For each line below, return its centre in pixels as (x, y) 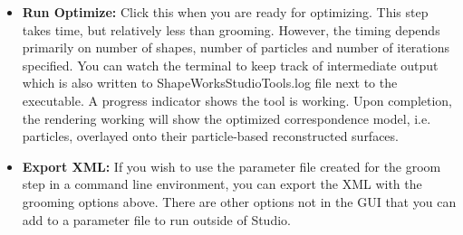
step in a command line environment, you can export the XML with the (222, 184)
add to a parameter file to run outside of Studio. (156, 219)
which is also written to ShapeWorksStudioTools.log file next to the (210, 83)
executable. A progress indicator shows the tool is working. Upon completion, (237, 100)
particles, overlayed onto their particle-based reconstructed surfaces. (210, 136)
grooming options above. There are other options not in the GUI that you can (239, 201)
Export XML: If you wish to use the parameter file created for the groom (231, 166)
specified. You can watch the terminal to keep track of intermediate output (230, 65)
